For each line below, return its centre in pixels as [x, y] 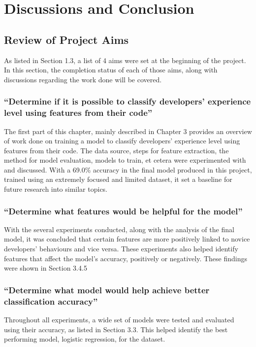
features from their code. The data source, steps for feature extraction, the [116, 150]
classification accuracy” [51, 301]
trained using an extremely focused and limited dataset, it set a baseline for [118, 179]
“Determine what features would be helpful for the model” [123, 211]
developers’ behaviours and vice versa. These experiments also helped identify [121, 249]
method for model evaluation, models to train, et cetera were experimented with [125, 160]
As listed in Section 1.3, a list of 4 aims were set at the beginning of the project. [125, 60]
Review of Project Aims [66, 39]
